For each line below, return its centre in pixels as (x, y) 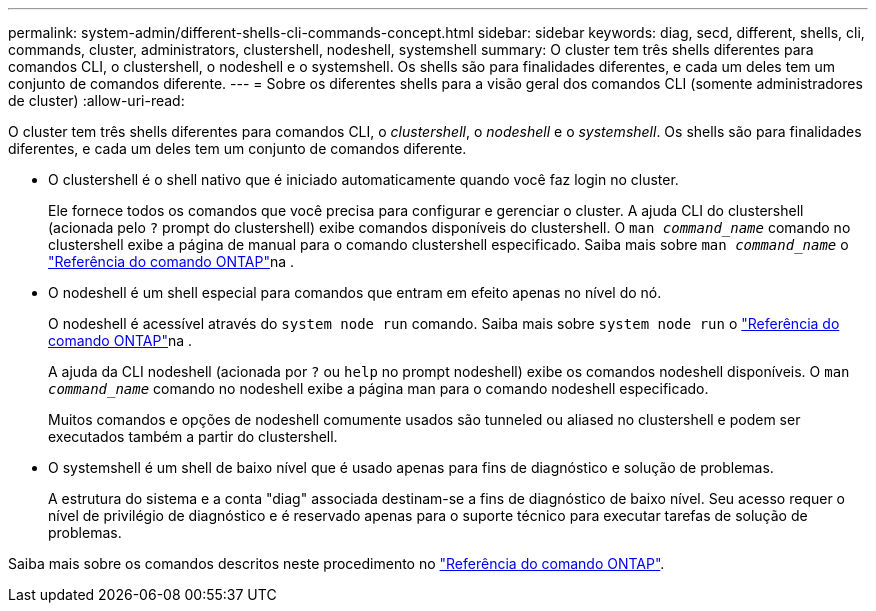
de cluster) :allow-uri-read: (96, 100)
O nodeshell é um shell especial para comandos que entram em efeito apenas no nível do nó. (355, 292)
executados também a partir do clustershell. (193, 436)
